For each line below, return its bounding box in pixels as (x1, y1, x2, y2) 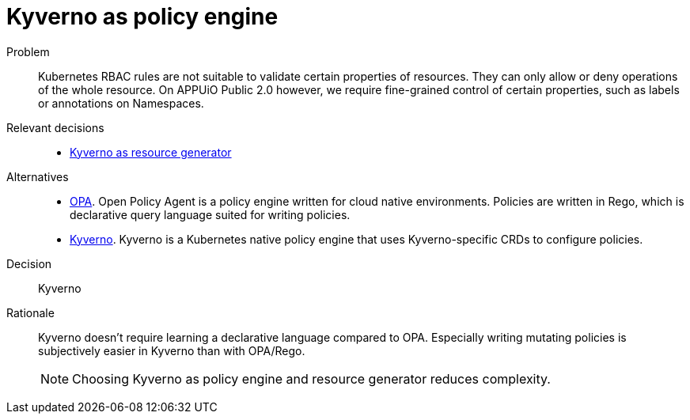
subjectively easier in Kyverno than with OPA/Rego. (38, 343, 305, 358)
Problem (6, 44, 50, 59)
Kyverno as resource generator (70, 145, 232, 159)
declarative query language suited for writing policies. (70, 207, 351, 221)
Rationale (6, 305, 55, 320)
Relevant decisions (6, 120, 104, 134)
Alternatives (6, 169, 69, 184)
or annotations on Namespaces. (38, 96, 204, 110)
